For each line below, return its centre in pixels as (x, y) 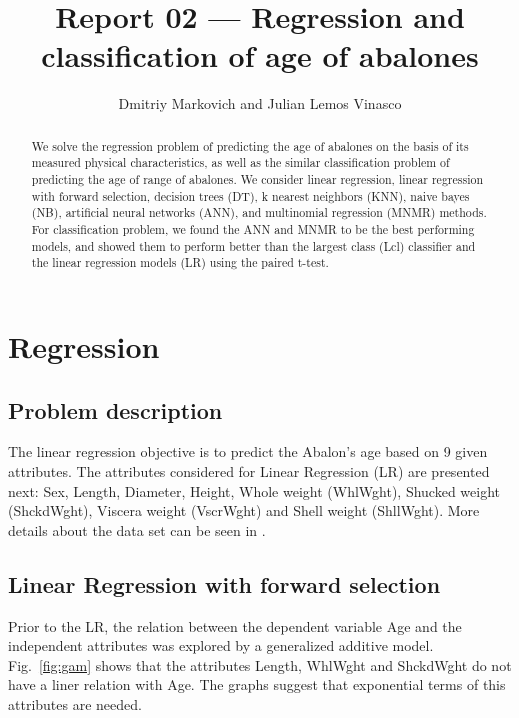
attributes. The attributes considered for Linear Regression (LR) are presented (249, 470)
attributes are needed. (75, 703)
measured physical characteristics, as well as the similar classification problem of (240, 162)
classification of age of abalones (260, 55)
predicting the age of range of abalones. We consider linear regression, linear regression (257, 179)
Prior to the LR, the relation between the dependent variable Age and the (235, 625)
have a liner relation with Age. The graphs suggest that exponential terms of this (257, 684)
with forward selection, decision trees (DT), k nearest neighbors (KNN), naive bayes (250, 195)
